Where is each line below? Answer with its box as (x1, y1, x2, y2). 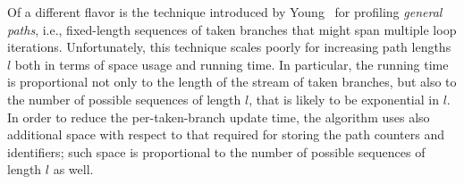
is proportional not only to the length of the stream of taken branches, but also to (7, 72, 457, 91)
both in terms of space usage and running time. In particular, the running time (14, 54, 449, 73)
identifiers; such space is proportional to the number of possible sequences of (7, 142, 426, 161)
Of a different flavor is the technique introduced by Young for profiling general (7, 3, 443, 21)
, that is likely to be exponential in (249, 89, 439, 108)
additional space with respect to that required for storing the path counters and (7, 125, 445, 144)
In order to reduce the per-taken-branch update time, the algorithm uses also (7, 107, 430, 126)
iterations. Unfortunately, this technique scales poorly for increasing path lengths (7, 38, 451, 56)
